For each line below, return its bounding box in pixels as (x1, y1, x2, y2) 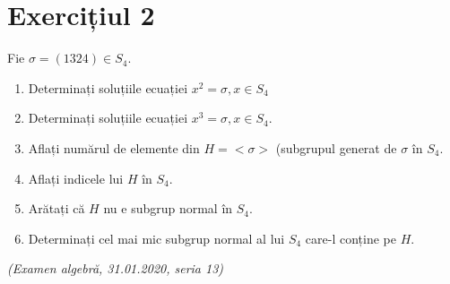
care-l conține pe (305, 228, 396, 247)
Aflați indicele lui (28, 168, 124, 187)
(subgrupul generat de (275, 138, 397, 157)
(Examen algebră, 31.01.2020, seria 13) (7, 259, 224, 278)
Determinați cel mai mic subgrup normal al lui (28, 228, 285, 247)
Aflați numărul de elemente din (28, 138, 200, 157)
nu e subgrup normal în (103, 199, 233, 218)
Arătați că (28, 199, 85, 218)
